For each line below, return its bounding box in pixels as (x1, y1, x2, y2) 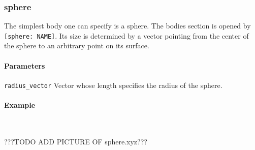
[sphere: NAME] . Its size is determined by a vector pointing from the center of (4, 30, 249, 41)
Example (4, 100, 36, 110)
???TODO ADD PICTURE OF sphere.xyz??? (4, 136, 147, 146)
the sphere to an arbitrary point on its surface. (4, 40, 149, 51)
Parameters (4, 60, 45, 71)
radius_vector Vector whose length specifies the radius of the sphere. (4, 79, 222, 90)
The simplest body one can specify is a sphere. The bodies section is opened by (4, 20, 251, 31)
